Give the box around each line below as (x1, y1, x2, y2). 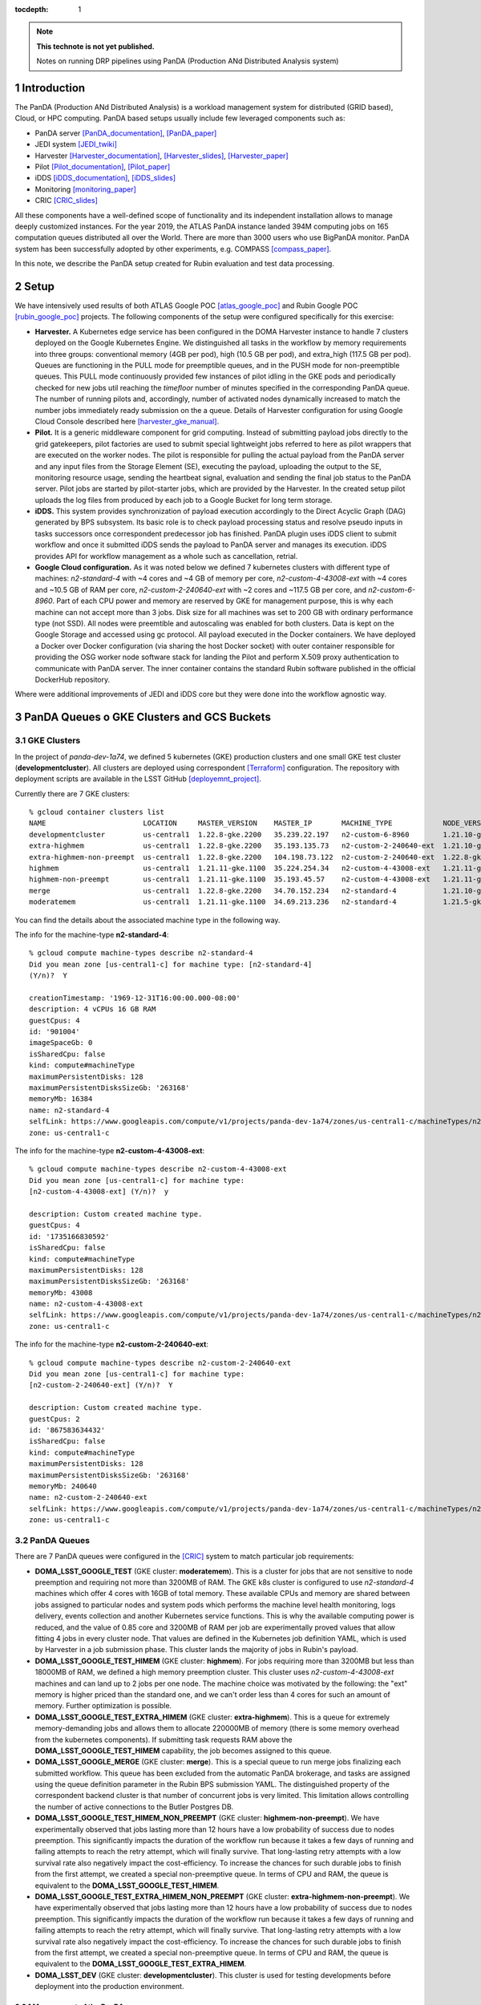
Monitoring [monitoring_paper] (34, 184, 136, 194)
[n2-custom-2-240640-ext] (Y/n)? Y (29, 1380, 173, 1390)
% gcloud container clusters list (29, 808, 164, 817)
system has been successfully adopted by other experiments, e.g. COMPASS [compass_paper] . (14, 244, 332, 253)
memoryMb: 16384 (29, 1095, 93, 1104)
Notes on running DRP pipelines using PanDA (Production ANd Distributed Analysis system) (36, 56, 339, 66)
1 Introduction (14, 81, 86, 95)
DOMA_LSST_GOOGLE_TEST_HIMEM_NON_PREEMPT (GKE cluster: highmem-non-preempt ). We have (34, 1813, 380, 1823)
